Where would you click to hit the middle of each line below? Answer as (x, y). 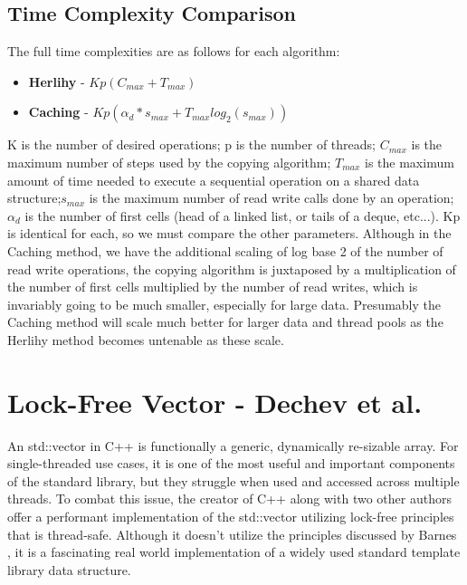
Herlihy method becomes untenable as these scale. (146, 339)
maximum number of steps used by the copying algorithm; (169, 162)
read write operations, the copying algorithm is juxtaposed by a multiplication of (232, 269)
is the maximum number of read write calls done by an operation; (272, 198)
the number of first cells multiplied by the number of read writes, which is (213, 287)
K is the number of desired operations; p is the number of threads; (191, 144)
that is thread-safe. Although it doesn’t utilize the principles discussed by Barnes (232, 534)
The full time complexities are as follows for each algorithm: (174, 51)
